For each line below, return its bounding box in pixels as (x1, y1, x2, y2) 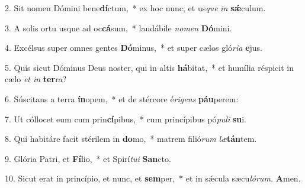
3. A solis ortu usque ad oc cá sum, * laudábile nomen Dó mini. (5, 21, 232, 34)
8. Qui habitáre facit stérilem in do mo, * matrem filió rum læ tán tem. (5, 132, 257, 145)
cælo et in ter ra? (5, 73, 67, 85)
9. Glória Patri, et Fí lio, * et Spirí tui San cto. (5, 152, 171, 164)
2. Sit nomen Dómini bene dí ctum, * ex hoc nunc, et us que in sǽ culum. (5, 2, 266, 14)
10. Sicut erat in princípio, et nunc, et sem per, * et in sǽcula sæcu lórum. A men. (5, 172, 301, 184)
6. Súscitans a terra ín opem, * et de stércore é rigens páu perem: (5, 92, 239, 105)
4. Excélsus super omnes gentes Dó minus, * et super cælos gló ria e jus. (5, 41, 263, 54)
